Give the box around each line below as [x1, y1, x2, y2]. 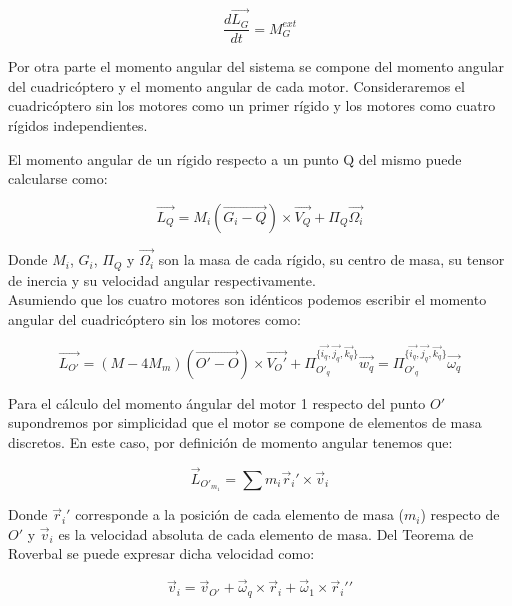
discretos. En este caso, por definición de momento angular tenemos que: [8, 431, 453, 452]
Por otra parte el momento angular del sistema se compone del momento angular [8, 56, 505, 77]
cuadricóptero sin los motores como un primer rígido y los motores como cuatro [8, 95, 496, 116]
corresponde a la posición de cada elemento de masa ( [75, 504, 405, 525]
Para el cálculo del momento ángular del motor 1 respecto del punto [8, 392, 426, 413]
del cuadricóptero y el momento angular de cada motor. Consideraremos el [8, 75, 465, 96]
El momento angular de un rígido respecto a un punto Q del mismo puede [8, 148, 462, 169]
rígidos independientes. [8, 115, 148, 136]
